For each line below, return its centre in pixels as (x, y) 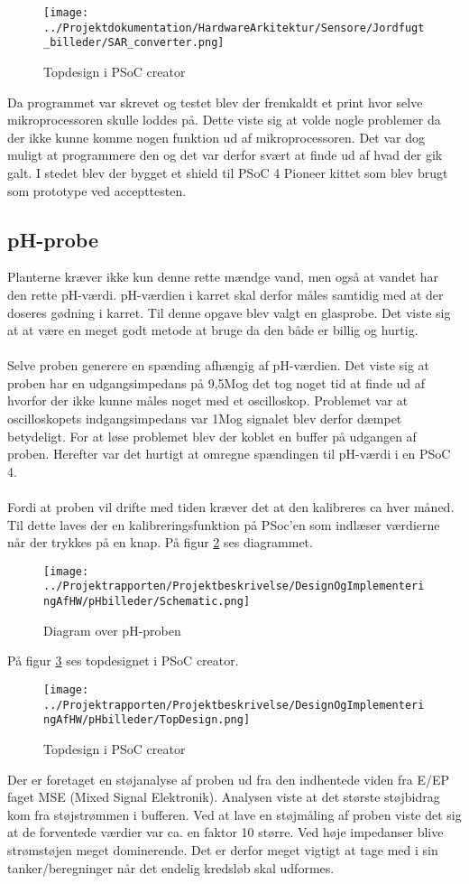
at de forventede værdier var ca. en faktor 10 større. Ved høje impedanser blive (225, 832)
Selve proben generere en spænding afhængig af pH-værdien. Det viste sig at (219, 365)
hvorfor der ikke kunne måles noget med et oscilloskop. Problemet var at (208, 400)
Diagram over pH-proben (112, 630)
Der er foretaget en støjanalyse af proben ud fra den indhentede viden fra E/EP (229, 779)
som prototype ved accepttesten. (97, 190)
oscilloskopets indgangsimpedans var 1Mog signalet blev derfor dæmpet (205, 419)
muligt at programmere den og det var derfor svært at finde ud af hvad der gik (225, 155)
